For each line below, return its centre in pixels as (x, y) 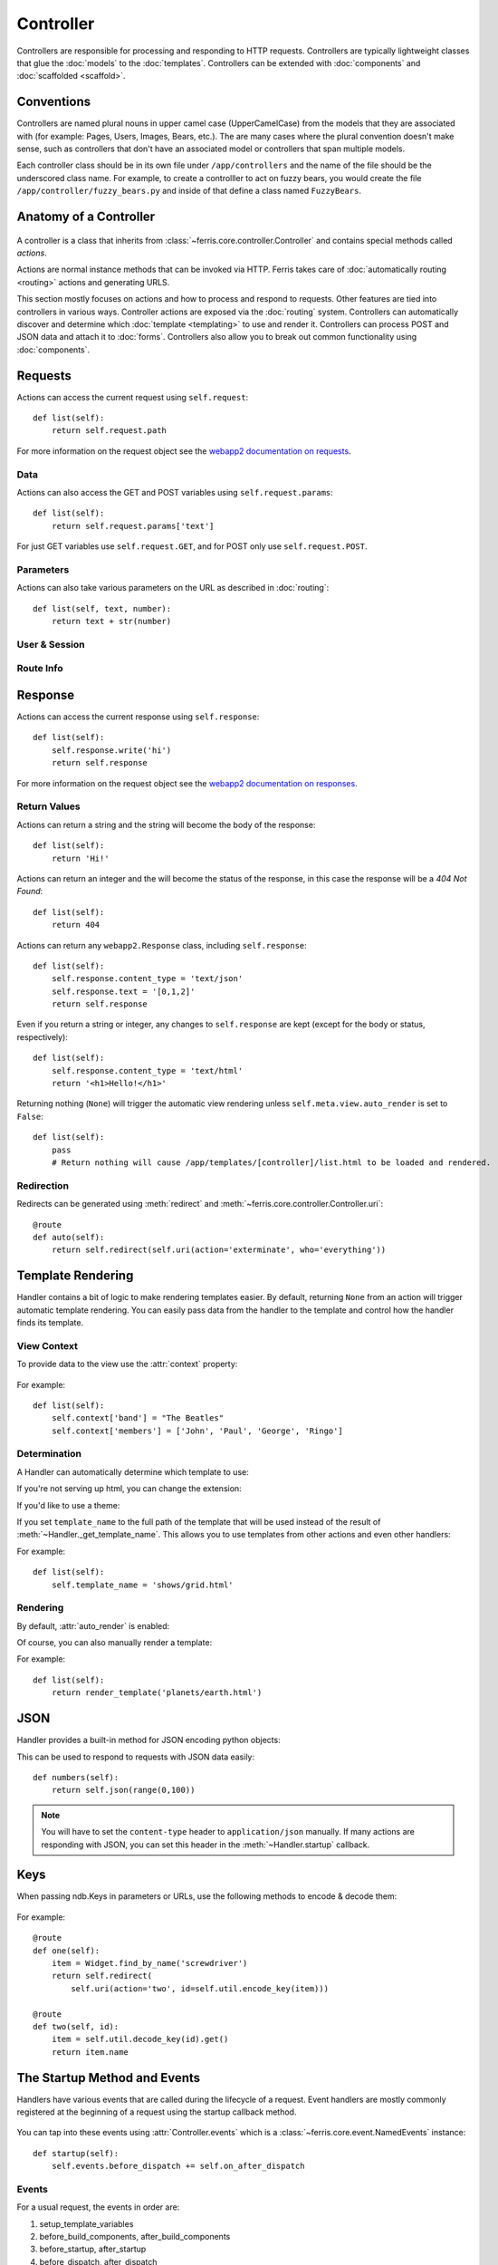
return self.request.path (109, 431)
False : (30, 1116)
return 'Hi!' (80, 858)
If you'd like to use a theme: (68, 1505)
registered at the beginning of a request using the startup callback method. (157, 2112)
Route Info (40, 669)
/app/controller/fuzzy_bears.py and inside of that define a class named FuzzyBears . (189, 191)
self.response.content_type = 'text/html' (147, 1070)
